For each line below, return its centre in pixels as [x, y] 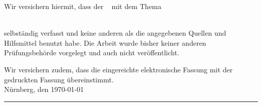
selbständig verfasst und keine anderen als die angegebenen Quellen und [115, 33]
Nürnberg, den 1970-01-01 [44, 89]
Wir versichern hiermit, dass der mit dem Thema [83, 6]
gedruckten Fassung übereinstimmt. [59, 79]
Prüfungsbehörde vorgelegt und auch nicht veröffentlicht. [92, 52]
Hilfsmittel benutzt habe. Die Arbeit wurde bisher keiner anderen [105, 42]
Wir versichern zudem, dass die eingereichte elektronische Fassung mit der [118, 69]
